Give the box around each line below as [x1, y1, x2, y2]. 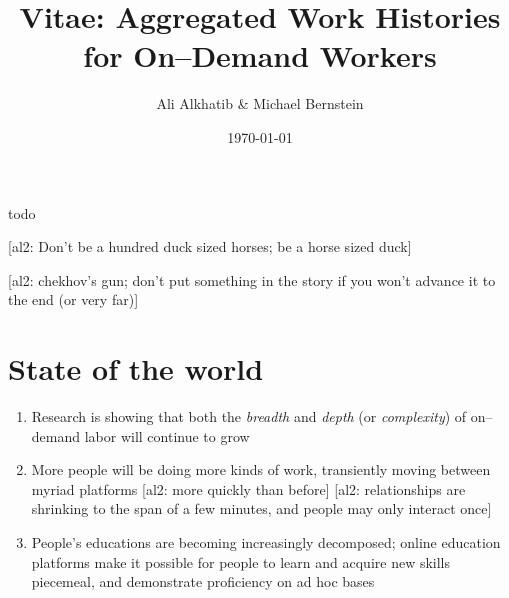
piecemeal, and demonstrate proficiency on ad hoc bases [31, 571, 375, 592]
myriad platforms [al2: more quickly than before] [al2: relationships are [31, 478, 466, 499]
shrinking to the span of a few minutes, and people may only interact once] [31, 498, 492, 519]
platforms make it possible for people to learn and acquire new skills [31, 551, 451, 572]
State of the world [8, 348, 264, 389]
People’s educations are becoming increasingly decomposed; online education [31, 531, 501, 552]
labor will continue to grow [84, 425, 250, 446]
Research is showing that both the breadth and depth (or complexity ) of [31, 406, 467, 426]
